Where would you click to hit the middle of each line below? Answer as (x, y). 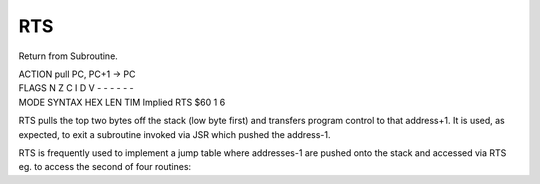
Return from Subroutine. (68, 56)
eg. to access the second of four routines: (105, 167)
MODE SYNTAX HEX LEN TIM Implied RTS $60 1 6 (122, 102)
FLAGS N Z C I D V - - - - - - (76, 88)
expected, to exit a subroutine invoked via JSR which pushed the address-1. (174, 134)
